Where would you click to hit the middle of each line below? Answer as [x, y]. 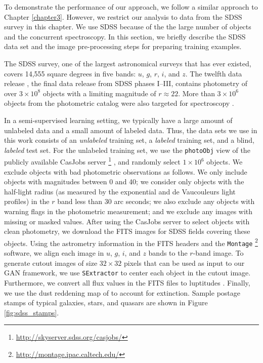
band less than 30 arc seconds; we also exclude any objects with [156, 201]
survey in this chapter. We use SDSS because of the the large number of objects [128, 27]
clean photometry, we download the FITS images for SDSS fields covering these [127, 231]
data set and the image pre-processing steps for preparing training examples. [123, 46]
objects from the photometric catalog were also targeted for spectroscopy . [119, 103]
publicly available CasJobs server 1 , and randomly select [92, 161]
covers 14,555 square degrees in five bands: [70, 73]
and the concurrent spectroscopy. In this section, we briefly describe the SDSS [125, 36]
